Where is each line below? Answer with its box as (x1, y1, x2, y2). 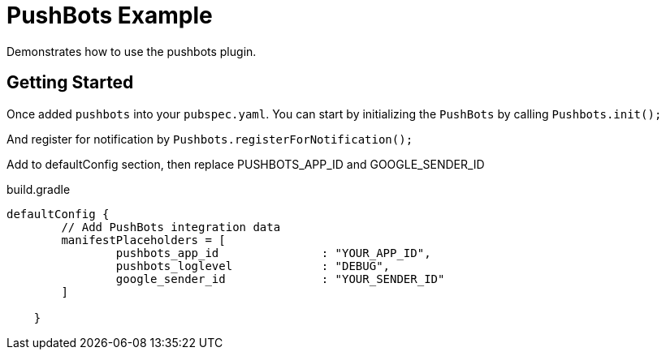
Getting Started (6, 72, 134, 93)
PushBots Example (6, 2, 213, 29)
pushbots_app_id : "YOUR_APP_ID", (115, 246, 431, 259)
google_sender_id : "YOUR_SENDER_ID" (115, 272, 445, 285)
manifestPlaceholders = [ (61, 233, 226, 247)
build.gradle (6, 182, 71, 196)
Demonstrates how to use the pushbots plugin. (6, 44, 257, 58)
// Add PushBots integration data (61, 220, 281, 234)
